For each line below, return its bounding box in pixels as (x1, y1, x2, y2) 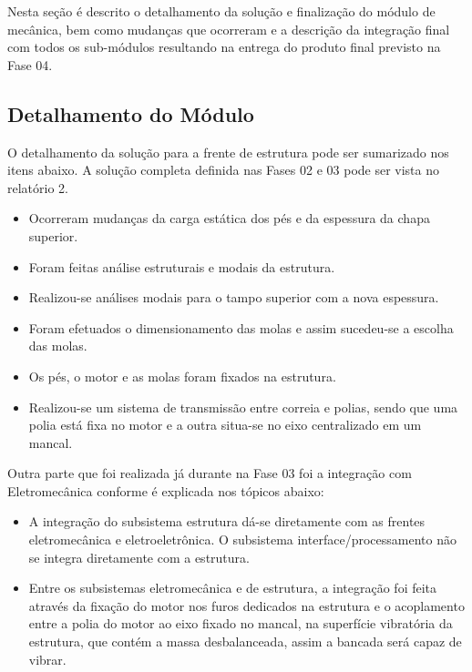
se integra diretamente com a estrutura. (28, 547, 250, 566)
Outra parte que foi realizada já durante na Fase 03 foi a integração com (7, 463, 412, 483)
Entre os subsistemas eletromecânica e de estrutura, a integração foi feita (28, 578, 437, 597)
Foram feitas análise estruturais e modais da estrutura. (28, 257, 335, 276)
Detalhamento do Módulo (7, 99, 254, 127)
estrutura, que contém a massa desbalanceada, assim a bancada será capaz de (28, 632, 462, 651)
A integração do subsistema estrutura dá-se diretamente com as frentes (28, 512, 426, 531)
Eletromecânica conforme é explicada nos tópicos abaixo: (7, 481, 324, 500)
